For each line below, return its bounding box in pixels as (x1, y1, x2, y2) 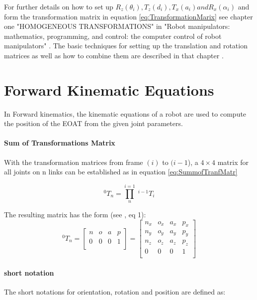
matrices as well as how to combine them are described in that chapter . (4, 50, 224, 60)
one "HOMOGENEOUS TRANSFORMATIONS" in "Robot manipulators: (4, 21, 230, 31)
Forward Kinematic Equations (4, 79, 214, 100)
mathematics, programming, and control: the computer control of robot (4, 30, 222, 41)
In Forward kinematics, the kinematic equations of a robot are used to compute (4, 108, 247, 119)
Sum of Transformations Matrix (4, 138, 115, 148)
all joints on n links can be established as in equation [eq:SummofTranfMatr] (4, 166, 238, 177)
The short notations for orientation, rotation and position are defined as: (4, 287, 226, 297)
